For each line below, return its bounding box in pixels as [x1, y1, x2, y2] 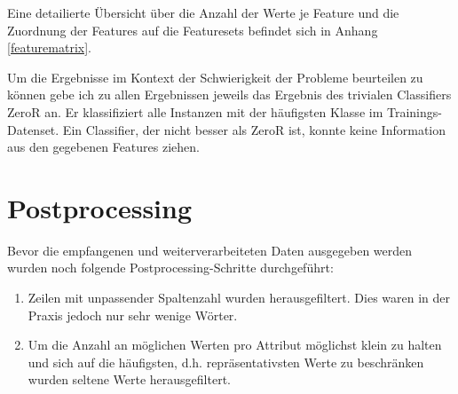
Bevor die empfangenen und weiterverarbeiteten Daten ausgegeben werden [7, 240, 413, 259]
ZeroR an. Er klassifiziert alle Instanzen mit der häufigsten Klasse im [7, 102, 383, 121]
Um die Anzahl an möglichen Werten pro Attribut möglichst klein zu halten [28, 335, 442, 354]
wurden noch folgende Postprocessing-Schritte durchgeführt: [7, 258, 334, 277]
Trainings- [386, 102, 442, 121]
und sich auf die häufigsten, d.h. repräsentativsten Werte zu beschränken [28, 352, 424, 371]
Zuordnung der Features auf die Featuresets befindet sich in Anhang [7, 20, 378, 39]
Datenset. [7, 120, 59, 138]
